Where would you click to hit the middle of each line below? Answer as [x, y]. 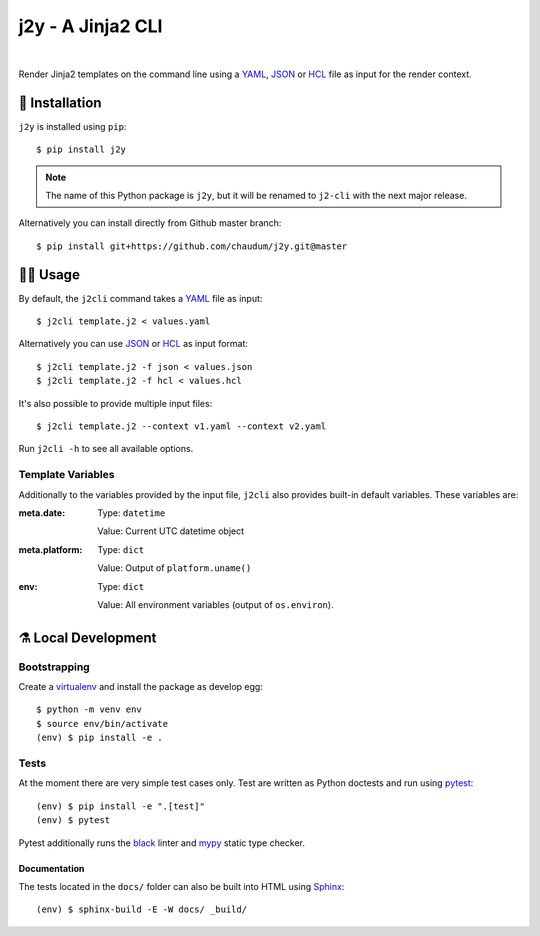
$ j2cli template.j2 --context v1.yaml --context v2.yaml [181, 426]
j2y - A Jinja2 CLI [90, 26]
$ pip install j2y [81, 149]
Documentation [51, 868]
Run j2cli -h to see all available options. [106, 449]
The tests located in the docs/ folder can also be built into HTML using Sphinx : [181, 886]
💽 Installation [60, 102]
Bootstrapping [54, 667]
